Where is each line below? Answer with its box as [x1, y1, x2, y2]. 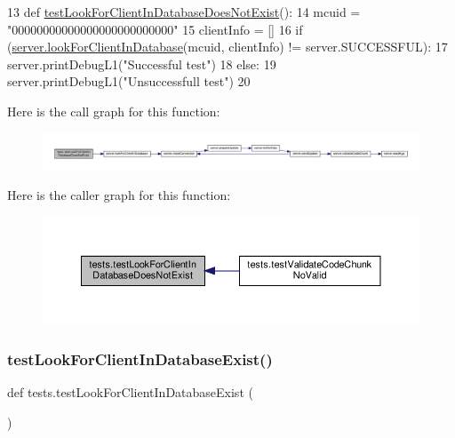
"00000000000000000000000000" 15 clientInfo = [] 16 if [7, 20, 303, 38]
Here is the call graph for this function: [7, 101, 220, 120]
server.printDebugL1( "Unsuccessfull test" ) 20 [7, 72, 251, 91]
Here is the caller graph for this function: [7, 186, 231, 204]
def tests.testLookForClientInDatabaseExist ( [7, 383, 253, 402]
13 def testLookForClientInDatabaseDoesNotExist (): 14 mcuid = [7, 3, 361, 20]
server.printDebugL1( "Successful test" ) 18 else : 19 [7, 54, 276, 73]
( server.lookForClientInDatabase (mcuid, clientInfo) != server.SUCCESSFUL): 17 [7, 37, 448, 56]
